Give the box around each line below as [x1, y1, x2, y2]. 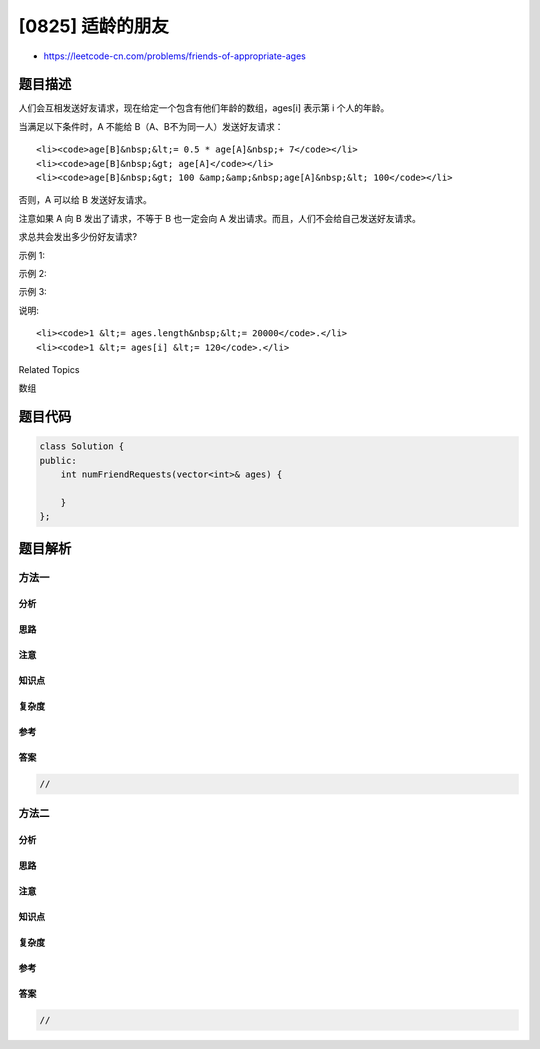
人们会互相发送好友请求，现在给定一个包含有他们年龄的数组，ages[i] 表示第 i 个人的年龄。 [18, 102, 390, 114]
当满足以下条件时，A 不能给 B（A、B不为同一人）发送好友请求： [18, 120, 284, 132]
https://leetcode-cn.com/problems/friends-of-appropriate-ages [43, 50, 307, 62]
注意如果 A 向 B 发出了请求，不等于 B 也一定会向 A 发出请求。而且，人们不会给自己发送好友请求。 [18, 212, 422, 224]
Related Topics [18, 363, 80, 375]
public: [39, 455, 77, 466]
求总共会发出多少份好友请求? [18, 231, 138, 243]
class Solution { [39, 441, 125, 452]
